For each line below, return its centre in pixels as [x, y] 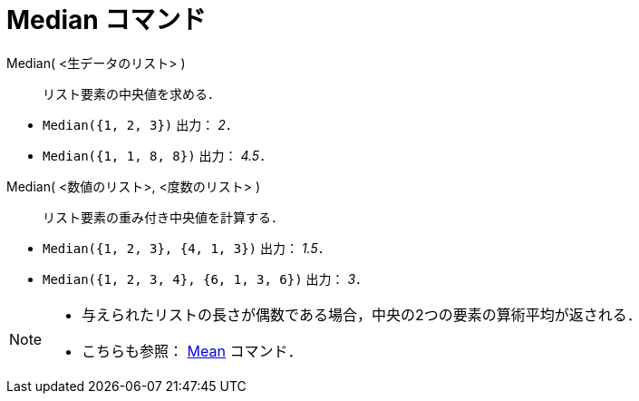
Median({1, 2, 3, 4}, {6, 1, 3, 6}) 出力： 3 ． [206, 279]
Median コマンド [106, 20]
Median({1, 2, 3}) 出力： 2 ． [140, 124]
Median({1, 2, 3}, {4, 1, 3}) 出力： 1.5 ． [187, 248]
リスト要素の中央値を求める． [131, 93]
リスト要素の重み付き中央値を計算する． [163, 217]
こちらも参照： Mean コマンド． [192, 351]
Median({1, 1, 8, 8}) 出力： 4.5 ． [158, 155]
